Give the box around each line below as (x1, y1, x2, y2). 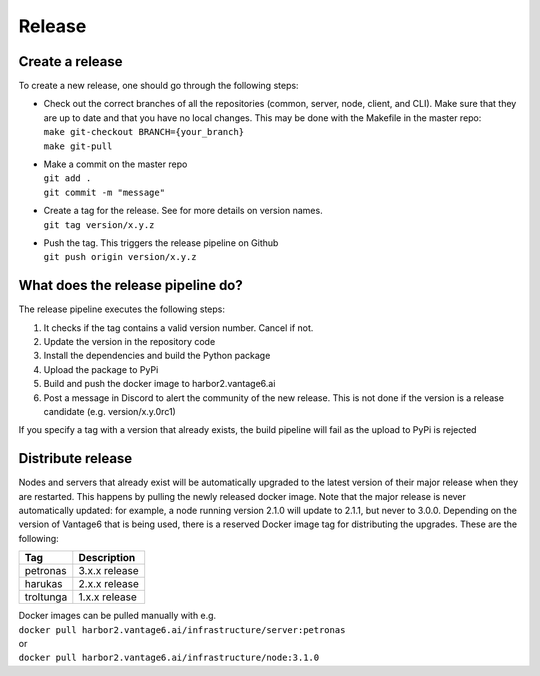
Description (78, 551, 136, 565)
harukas (24, 577, 63, 591)
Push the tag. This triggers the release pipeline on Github (43, 236, 279, 249)
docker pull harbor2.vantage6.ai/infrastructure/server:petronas (18, 624, 346, 635)
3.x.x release (78, 564, 139, 578)
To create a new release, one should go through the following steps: (18, 80, 299, 92)
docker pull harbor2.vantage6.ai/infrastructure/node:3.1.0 (18, 652, 320, 664)
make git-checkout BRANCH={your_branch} (43, 126, 245, 138)
